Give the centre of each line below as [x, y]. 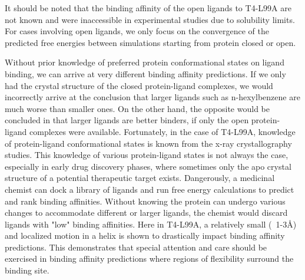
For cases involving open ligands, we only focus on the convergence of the [137, 31]
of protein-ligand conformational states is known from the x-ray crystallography [148, 143]
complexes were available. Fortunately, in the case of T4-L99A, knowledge [163, 131]
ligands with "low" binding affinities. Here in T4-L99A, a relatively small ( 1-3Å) [151, 224]
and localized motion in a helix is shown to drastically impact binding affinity [145, 235]
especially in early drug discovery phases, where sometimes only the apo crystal [148, 166]
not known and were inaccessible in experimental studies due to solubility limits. [150, 19]
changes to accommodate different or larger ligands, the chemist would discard [146, 213]
